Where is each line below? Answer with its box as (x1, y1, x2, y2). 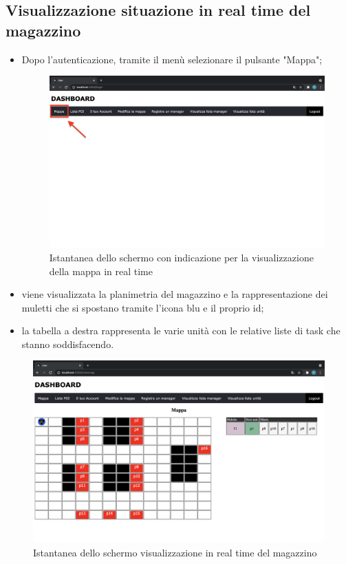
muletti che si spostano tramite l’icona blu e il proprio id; (21, 300, 264, 314)
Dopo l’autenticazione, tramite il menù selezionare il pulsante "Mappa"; (21, 52, 323, 66)
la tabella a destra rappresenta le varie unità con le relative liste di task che (21, 323, 340, 338)
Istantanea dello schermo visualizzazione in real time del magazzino (33, 545, 317, 560)
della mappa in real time (49, 263, 153, 278)
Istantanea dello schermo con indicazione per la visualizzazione (49, 250, 314, 264)
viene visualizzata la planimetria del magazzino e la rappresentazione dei (21, 287, 328, 301)
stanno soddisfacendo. (21, 336, 114, 351)
